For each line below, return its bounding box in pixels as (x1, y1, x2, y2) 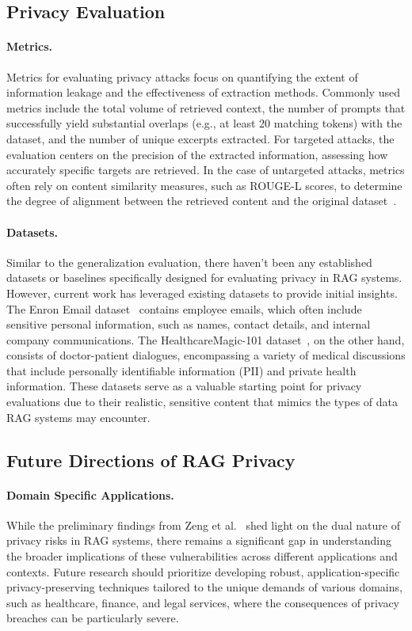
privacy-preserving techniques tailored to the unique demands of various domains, (6, 579, 402, 595)
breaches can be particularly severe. (6, 610, 179, 626)
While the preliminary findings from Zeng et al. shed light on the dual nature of (6, 516, 400, 533)
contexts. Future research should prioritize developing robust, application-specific (6, 563, 400, 580)
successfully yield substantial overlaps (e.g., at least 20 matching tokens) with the (6, 115, 402, 131)
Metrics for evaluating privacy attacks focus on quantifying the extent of (6, 68, 358, 85)
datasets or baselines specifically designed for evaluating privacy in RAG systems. (6, 269, 402, 286)
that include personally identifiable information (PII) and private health (6, 362, 357, 378)
